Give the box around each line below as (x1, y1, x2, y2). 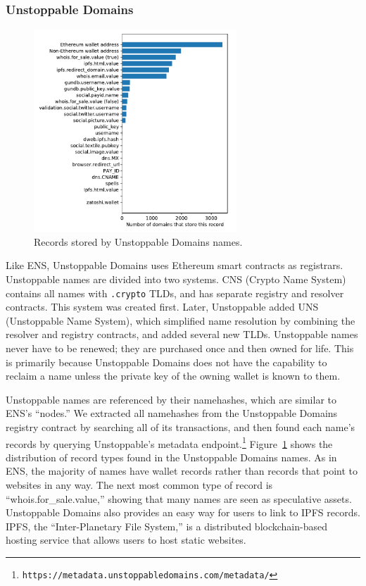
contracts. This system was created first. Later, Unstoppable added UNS (6, 299, 319, 314)
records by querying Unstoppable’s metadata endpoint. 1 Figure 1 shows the (6, 434, 333, 451)
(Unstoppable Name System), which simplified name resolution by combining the (6, 313, 355, 328)
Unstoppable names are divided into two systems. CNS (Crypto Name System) (6, 272, 346, 286)
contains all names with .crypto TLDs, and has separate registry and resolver (6, 285, 344, 300)
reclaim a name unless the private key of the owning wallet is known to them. (6, 368, 341, 383)
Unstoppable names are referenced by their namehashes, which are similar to (6, 392, 336, 406)
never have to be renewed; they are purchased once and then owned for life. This (6, 341, 354, 356)
